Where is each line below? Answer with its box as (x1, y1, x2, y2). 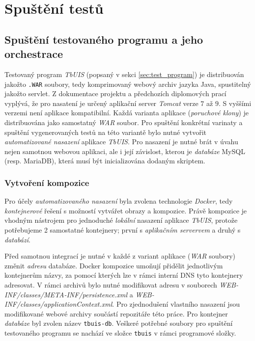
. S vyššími (218, 98, 252, 108)
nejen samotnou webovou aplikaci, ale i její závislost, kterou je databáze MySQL (4, 146, 245, 156)
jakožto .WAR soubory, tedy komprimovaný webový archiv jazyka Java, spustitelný (4, 79, 251, 89)
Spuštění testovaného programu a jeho (4, 31, 203, 47)
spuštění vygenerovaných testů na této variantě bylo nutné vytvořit (4, 127, 207, 137)
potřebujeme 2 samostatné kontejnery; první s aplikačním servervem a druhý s (4, 224, 241, 235)
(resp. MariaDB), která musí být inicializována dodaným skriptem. (4, 156, 205, 166)
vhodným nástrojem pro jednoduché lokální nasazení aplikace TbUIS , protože (4, 215, 238, 225)
